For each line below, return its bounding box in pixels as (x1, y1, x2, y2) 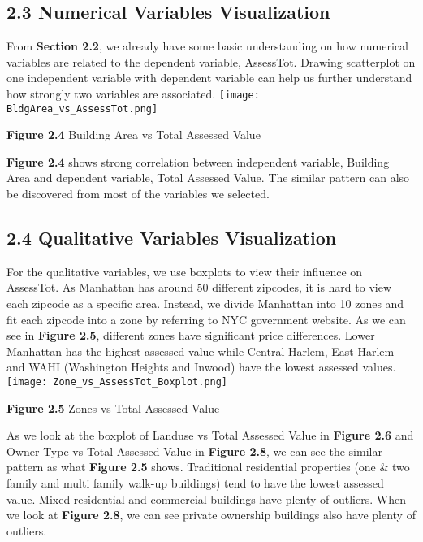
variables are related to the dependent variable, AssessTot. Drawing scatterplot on (6, 53, 416, 70)
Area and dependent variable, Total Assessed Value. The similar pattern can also (6, 169, 410, 186)
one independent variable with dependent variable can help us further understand (6, 69, 412, 86)
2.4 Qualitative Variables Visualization (6, 225, 337, 250)
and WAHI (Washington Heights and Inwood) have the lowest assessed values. (6, 358, 396, 375)
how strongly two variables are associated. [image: (6, 85, 260, 102)
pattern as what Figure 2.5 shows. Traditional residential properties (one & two (6, 458, 410, 475)
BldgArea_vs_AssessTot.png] (6, 102, 158, 115)
